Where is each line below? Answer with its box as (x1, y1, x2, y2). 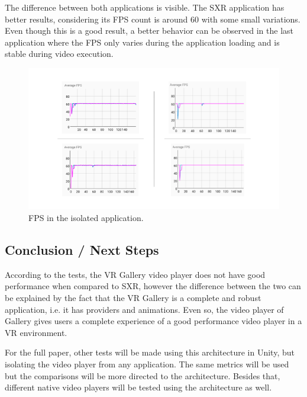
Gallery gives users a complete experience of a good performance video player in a (5, 315, 302, 327)
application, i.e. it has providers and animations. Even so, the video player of (5, 303, 284, 315)
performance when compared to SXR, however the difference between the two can (5, 280, 301, 292)
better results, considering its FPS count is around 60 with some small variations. (5, 12, 300, 25)
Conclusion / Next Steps (5, 241, 159, 259)
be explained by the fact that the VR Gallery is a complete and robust (5, 292, 261, 304)
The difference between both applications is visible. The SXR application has (5, 1, 285, 13)
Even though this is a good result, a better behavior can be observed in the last (5, 24, 294, 37)
